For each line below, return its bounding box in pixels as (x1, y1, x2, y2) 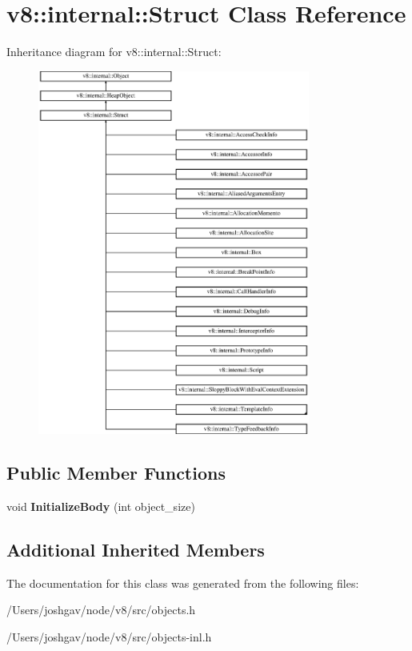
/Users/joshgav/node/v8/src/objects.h (6, 601, 196, 618)
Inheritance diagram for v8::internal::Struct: (6, 43, 222, 60)
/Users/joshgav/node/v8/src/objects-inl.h (6, 629, 212, 645)
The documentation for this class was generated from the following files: (6, 574, 359, 591)
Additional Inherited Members (6, 537, 265, 562)
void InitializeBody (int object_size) (6, 498, 195, 515)
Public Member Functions (6, 460, 226, 485)
